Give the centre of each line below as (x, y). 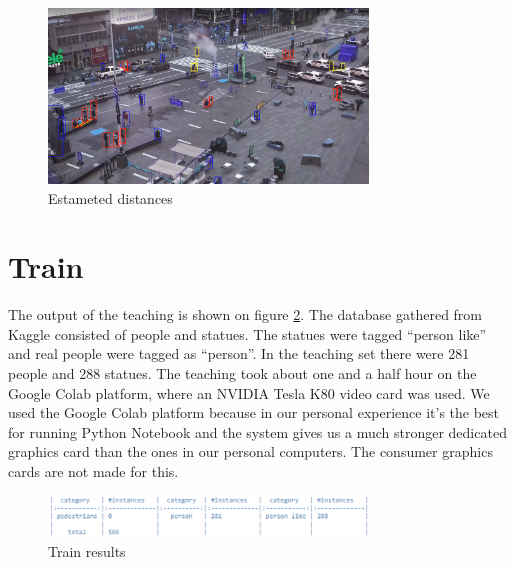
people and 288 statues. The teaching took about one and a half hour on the (242, 373)
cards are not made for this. (93, 471)
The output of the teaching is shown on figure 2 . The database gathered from (245, 314)
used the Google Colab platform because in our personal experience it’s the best (254, 412)
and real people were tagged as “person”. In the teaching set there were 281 (239, 353)
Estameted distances (110, 197)
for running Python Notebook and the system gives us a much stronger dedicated (257, 431)
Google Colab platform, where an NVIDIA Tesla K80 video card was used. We (249, 392)
